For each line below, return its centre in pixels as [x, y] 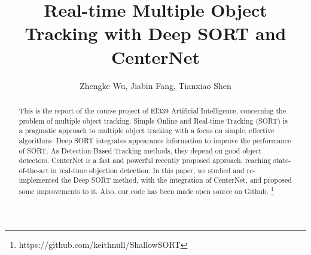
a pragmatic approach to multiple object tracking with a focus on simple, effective [147, 130]
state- [282, 160]
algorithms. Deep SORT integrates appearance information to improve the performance [155, 140]
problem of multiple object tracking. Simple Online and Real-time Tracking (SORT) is [153, 120]
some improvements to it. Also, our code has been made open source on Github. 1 [146, 191]
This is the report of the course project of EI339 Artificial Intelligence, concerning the [152, 110]
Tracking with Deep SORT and [155, 33]
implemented [39, 180]
